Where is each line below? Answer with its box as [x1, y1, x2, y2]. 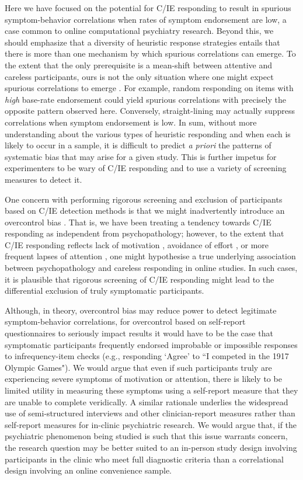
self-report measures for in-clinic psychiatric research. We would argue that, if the [5, 418, 297, 430]
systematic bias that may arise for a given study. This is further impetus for [5, 150, 277, 162]
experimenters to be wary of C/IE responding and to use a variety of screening [5, 162, 287, 174]
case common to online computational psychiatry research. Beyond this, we [5, 25, 274, 37]
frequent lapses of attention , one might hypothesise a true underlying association [5, 250, 296, 262]
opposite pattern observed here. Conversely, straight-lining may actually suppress [5, 105, 295, 117]
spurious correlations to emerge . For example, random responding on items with [5, 82, 294, 94]
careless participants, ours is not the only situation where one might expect [5, 70, 274, 82]
